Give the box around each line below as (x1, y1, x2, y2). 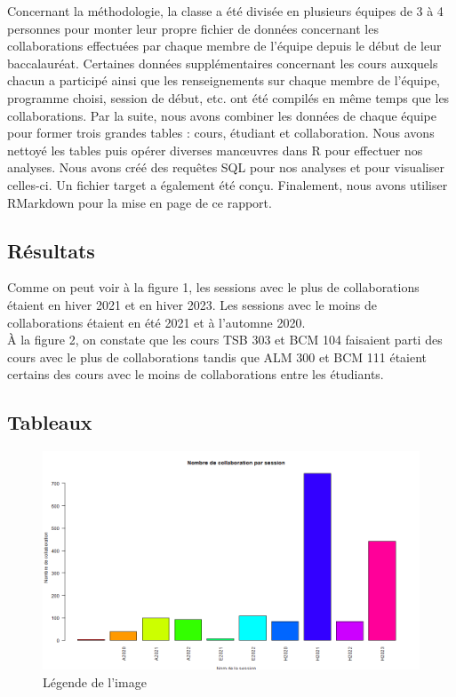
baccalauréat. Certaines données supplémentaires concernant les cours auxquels (7, 53, 438, 72)
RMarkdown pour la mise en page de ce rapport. (7, 193, 272, 211)
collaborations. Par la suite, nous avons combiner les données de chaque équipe (7, 106, 436, 124)
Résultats (7, 236, 95, 264)
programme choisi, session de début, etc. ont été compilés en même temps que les (7, 88, 450, 107)
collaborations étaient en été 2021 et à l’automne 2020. (7, 313, 306, 331)
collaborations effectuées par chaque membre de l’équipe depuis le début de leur (7, 36, 442, 55)
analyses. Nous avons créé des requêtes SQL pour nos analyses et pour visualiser (7, 158, 444, 177)
